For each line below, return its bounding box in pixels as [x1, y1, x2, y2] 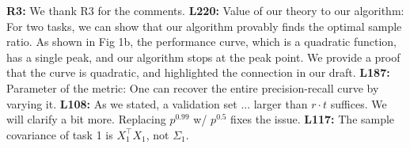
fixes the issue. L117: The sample [230, 111, 395, 127]
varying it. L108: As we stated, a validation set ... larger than [6, 95, 308, 112]
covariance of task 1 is [6, 126, 113, 142]
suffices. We [330, 95, 387, 112]
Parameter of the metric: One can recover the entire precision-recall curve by [6, 79, 379, 96]
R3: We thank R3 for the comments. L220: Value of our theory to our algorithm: [6, 2, 404, 18]
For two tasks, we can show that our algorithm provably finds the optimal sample [6, 17, 402, 34]
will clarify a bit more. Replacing [6, 111, 166, 127]
